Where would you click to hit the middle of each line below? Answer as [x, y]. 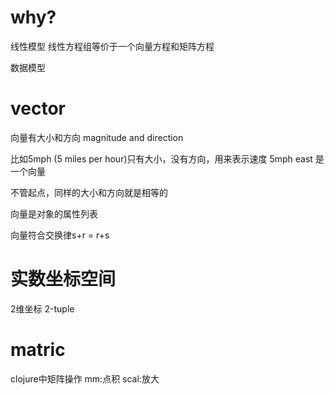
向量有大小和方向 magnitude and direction [97, 137]
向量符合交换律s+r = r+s [60, 235]
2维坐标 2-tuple [42, 308]
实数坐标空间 [63, 279]
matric [38, 350]
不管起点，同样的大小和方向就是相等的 [89, 192]
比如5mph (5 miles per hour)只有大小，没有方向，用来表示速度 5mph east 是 [167, 158]
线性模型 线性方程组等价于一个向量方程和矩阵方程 [112, 46]
